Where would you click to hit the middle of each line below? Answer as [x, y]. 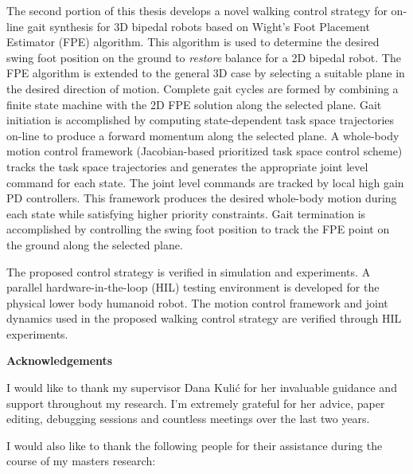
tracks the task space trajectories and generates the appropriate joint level [187, 166]
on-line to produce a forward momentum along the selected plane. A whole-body [203, 135]
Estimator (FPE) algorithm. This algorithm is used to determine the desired [193, 42]
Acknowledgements [60, 360]
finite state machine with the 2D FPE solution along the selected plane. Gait [194, 104]
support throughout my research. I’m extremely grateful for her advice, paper [196, 403]
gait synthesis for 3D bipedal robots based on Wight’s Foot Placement [199, 26]
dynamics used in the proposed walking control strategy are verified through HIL [204, 318]
